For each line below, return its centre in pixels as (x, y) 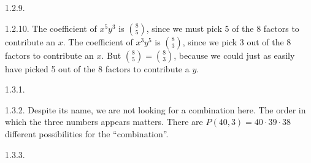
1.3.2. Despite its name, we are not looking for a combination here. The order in (155, 109)
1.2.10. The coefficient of (51, 28)
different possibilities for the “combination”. (87, 133)
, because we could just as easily (234, 55)
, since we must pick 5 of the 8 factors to (223, 28)
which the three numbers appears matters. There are (104, 122)
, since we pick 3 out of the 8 (237, 41)
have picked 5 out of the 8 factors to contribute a (97, 68)
